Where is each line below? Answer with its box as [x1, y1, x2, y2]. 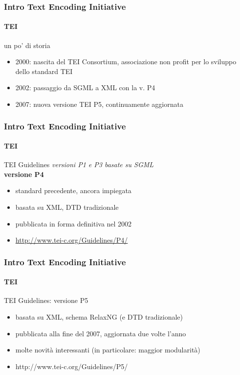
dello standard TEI [15, 66, 73, 76]
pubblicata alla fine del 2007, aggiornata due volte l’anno [15, 328, 186, 338]
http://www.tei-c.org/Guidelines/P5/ [15, 361, 128, 371]
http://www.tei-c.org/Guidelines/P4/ [15, 235, 128, 245]
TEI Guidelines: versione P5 [4, 295, 88, 305]
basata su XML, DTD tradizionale [15, 202, 119, 212]
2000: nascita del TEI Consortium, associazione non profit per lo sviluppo [15, 56, 237, 67]
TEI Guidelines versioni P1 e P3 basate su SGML [4, 159, 154, 170]
